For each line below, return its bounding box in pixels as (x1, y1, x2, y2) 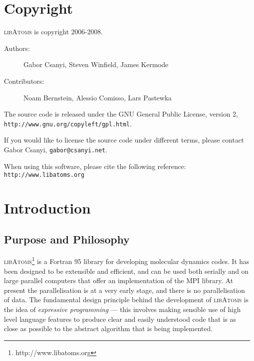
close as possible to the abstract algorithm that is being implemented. (4, 323, 213, 334)
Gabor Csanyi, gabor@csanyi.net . (4, 144, 107, 154)
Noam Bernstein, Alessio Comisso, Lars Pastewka (23, 92, 172, 102)
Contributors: (4, 75, 44, 86)
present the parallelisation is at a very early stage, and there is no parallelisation (4, 285, 245, 295)
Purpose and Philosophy (4, 231, 130, 246)
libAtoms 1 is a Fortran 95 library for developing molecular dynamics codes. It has (4, 255, 250, 266)
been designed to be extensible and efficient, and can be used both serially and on (4, 265, 249, 276)
